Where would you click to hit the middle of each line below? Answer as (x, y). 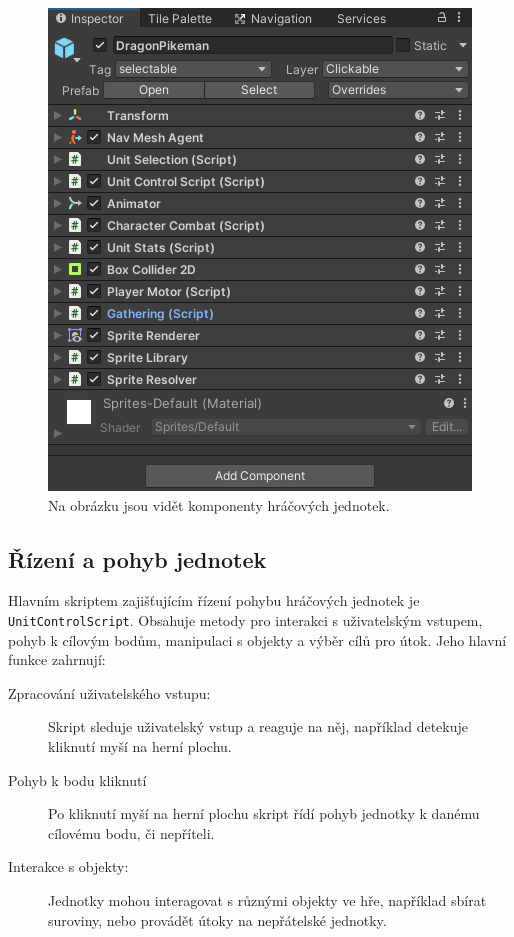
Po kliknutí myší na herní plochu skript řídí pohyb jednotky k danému (264, 813)
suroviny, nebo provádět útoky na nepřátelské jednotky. (217, 919)
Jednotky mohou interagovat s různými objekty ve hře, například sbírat (267, 899)
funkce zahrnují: (57, 659)
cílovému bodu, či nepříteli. (131, 832)
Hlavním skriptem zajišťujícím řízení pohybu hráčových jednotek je (214, 600)
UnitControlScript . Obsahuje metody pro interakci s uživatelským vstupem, (245, 619)
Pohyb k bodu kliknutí (77, 779)
